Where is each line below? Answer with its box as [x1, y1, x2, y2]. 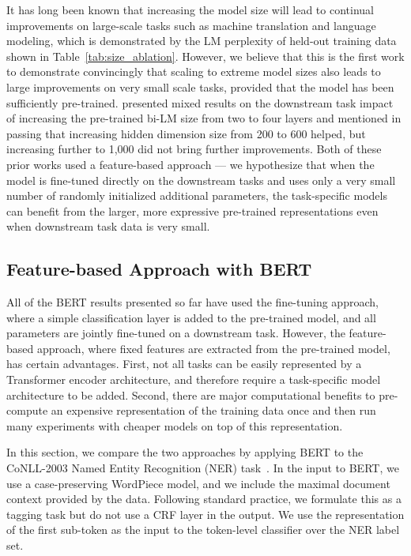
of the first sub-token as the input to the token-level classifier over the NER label [6, 521, 400, 538]
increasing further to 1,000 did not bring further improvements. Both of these [6, 141, 382, 157]
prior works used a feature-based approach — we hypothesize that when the [6, 156, 375, 172]
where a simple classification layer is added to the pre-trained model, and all [6, 309, 376, 325]
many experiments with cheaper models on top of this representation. [6, 417, 343, 434]
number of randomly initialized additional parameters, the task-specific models [6, 187, 387, 204]
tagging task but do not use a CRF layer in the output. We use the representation [6, 505, 405, 522]
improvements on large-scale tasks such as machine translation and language [6, 17, 376, 33]
